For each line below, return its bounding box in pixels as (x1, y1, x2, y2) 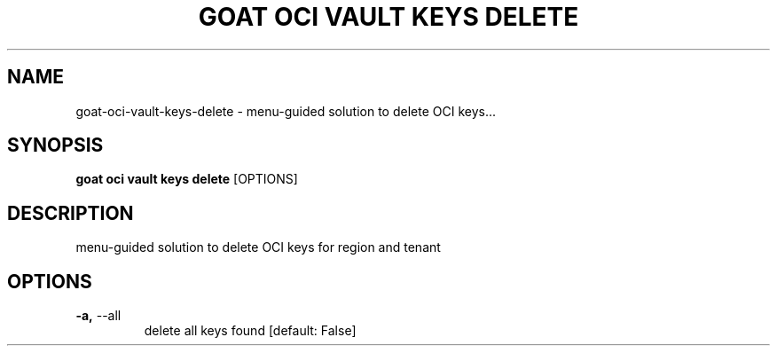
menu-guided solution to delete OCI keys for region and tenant (75, 239, 441, 255)
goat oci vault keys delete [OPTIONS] (75, 171, 298, 187)
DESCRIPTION (7, 201, 134, 224)
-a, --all (75, 308, 122, 324)
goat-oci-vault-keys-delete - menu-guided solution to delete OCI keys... (75, 103, 497, 119)
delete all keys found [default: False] (144, 323, 357, 339)
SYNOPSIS (7, 134, 104, 157)
